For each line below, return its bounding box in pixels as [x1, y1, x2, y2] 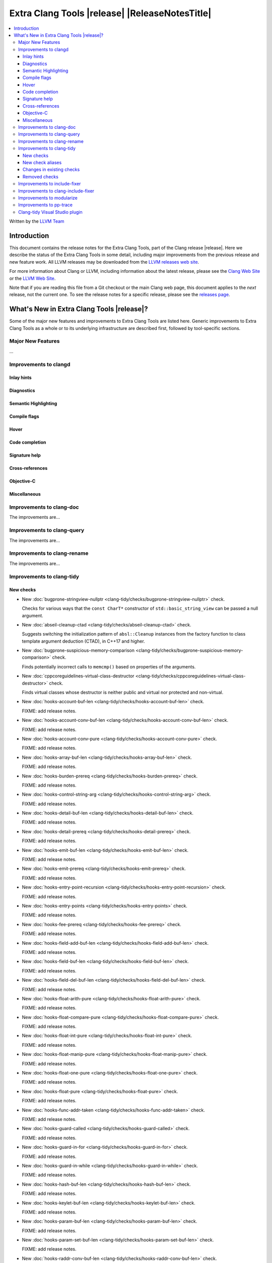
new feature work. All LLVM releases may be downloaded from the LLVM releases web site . [9, 259, 199, 265]
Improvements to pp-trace [18, 202, 73, 208]
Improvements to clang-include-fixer [18, 187, 95, 194]
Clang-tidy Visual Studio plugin [18, 209, 83, 215]
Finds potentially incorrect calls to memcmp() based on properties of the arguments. [22, 663, 196, 669]
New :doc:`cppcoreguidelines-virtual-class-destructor [22, 673, 134, 679]
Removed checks [23, 173, 59, 179]
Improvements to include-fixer [18, 181, 81, 187]
